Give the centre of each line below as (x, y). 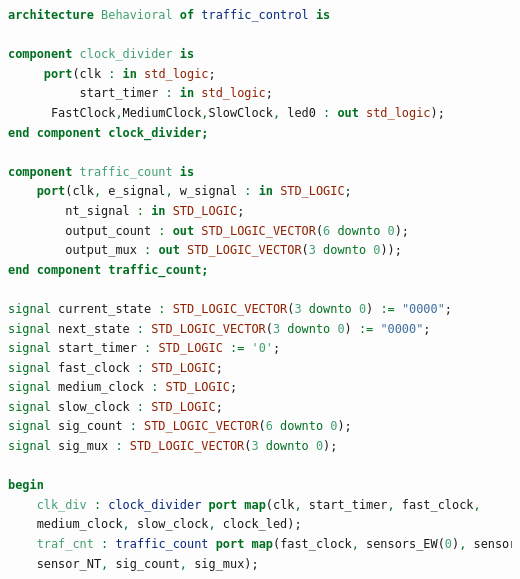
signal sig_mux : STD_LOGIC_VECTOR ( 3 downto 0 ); (173, 446)
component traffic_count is (101, 171)
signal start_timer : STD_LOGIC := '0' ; (144, 348)
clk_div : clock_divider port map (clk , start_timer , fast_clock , (258, 504)
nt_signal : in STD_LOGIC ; (155, 210)
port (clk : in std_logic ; (129, 73)
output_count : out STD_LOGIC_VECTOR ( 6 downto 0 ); (237, 230)
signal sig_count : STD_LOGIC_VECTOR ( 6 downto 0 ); (180, 426)
